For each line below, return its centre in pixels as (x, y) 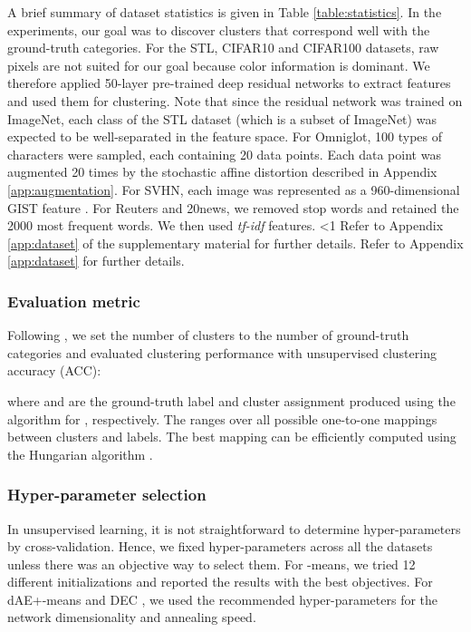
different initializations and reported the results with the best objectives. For (220, 582)
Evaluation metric (74, 301)
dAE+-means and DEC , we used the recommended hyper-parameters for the (223, 599)
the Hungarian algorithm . (80, 454)
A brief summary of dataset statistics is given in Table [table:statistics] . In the (225, 12)
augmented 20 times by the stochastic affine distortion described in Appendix (222, 172)
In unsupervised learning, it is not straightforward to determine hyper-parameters (234, 528)
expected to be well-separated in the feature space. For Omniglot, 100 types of (225, 136)
